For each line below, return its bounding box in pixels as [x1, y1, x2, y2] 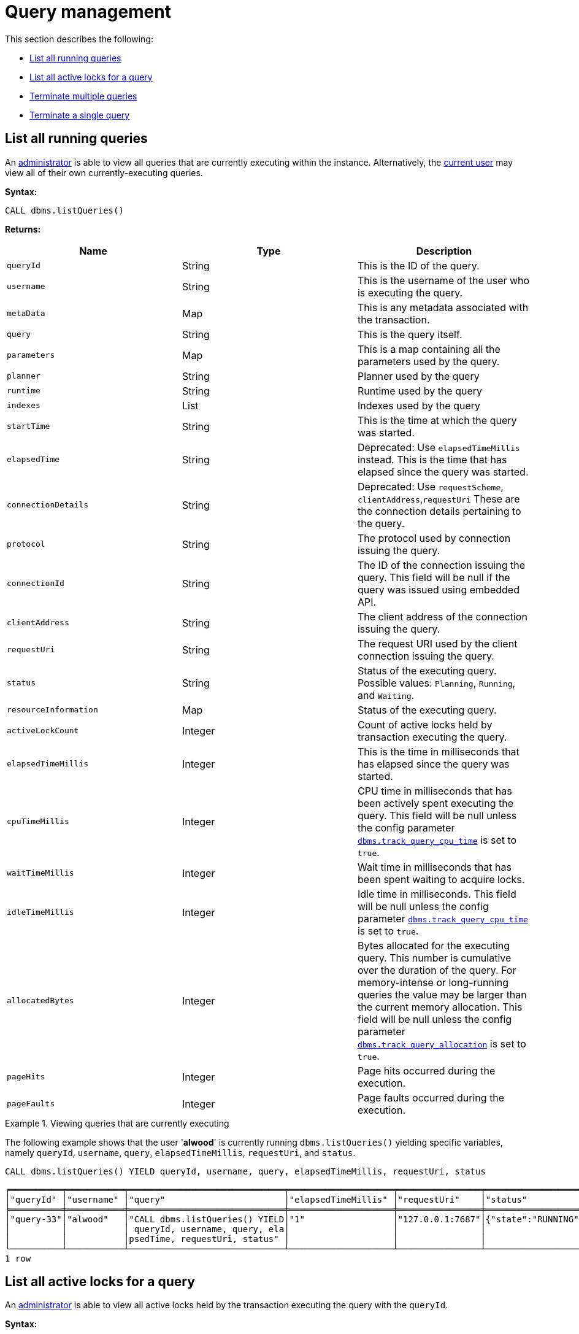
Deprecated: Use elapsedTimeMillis [357, 441, 520, 453]
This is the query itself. [357, 328, 462, 341]
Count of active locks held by [357, 718, 493, 731]
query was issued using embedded [357, 583, 520, 596]
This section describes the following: [5, 33, 153, 44]
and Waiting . [357, 688, 415, 701]
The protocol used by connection [357, 531, 511, 544]
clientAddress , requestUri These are [357, 492, 520, 505]
